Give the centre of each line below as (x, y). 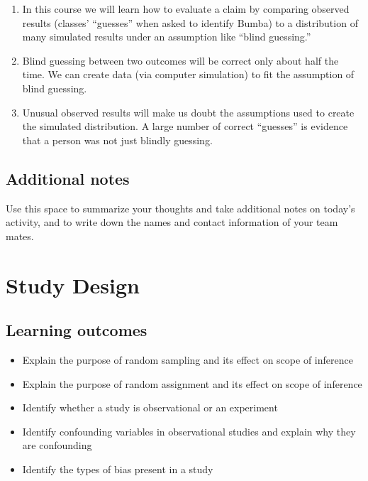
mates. (20, 236)
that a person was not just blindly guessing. (117, 140)
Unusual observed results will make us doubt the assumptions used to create (188, 112)
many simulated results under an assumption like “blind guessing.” (167, 37)
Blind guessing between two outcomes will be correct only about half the (180, 60)
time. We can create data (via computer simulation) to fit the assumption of (188, 74)
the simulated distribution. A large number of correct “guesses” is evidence (185, 126)
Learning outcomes (77, 330)
